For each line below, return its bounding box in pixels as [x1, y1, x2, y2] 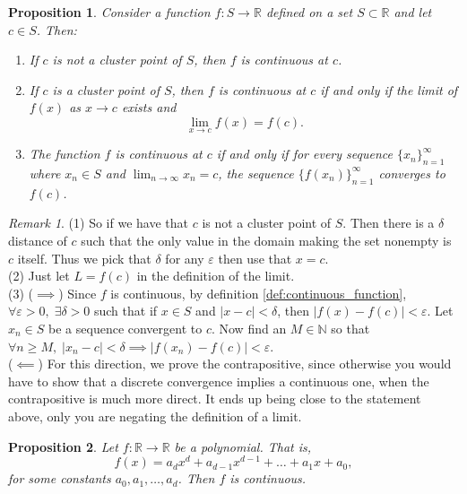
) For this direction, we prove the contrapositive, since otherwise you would [38, 354, 452, 373]
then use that [218, 248, 292, 267]
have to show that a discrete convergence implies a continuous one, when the [8, 371, 429, 390]
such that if [93, 301, 158, 320]
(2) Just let [8, 266, 70, 285]
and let [393, 3, 432, 21]
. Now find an [211, 318, 287, 337]
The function [29, 144, 100, 163]
